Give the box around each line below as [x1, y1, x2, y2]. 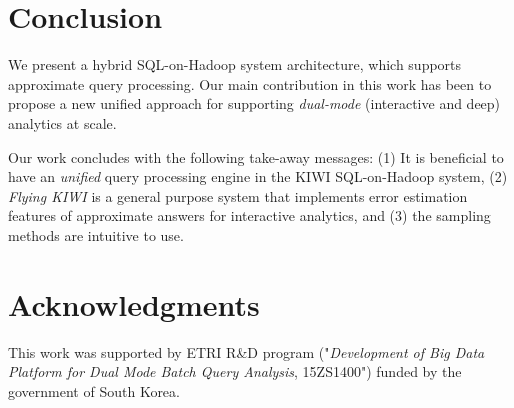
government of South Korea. [8, 380, 180, 401]
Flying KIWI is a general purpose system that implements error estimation [8, 185, 468, 206]
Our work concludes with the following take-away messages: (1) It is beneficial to [8, 146, 504, 167]
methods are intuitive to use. [8, 224, 184, 245]
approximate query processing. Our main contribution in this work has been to [8, 73, 492, 94]
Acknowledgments [8, 283, 260, 324]
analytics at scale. [8, 112, 117, 133]
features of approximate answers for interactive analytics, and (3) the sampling [8, 205, 491, 226]
